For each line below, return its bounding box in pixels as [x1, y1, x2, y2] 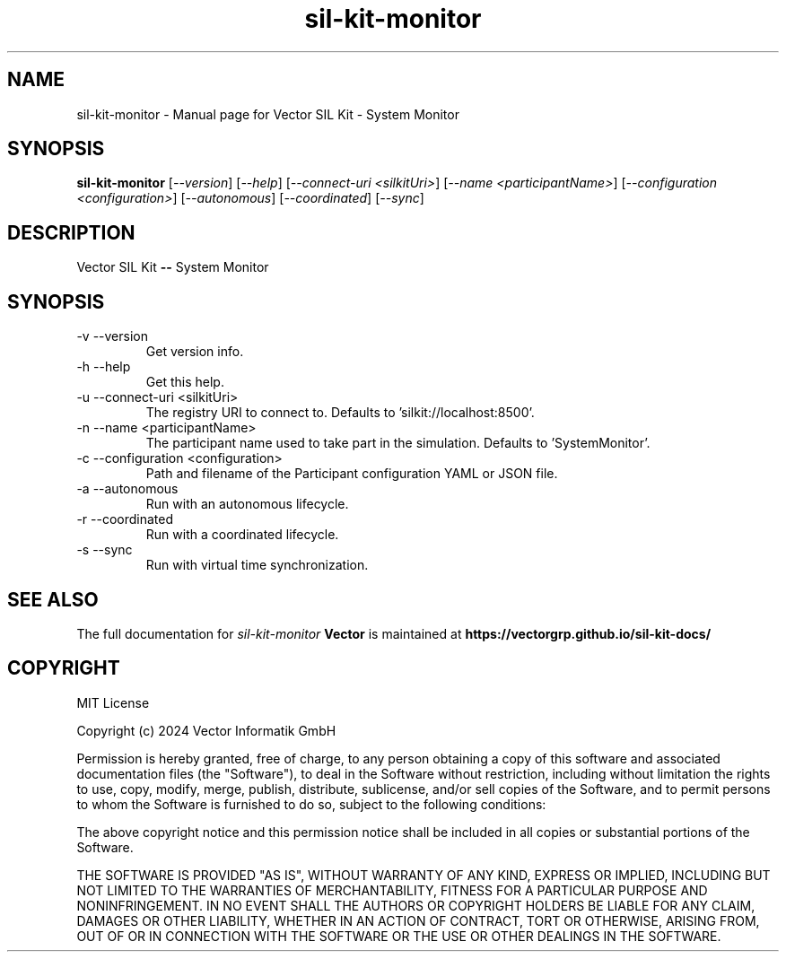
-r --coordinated [76, 511, 174, 527]
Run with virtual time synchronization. [145, 557, 369, 573]
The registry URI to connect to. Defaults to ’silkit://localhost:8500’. [145, 405, 535, 421]
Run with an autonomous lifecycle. [145, 496, 349, 512]
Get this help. [145, 374, 224, 390]
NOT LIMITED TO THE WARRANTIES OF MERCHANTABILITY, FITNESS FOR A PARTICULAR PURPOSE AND [76, 882, 708, 898]
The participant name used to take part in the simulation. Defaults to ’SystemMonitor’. [145, 435, 651, 451]
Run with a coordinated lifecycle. [145, 527, 339, 543]
